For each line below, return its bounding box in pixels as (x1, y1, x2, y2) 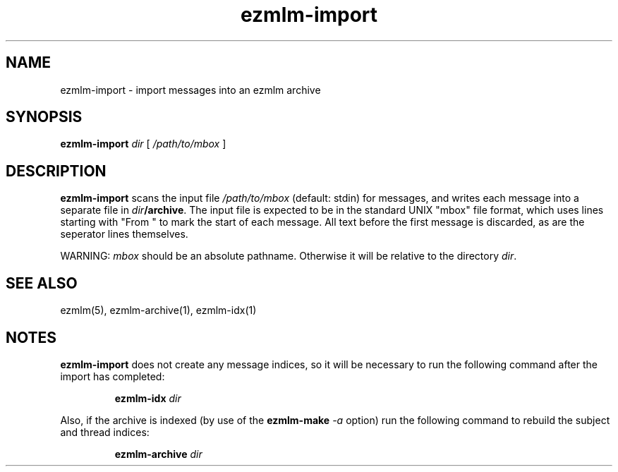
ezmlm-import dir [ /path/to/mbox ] (60, 138, 226, 150)
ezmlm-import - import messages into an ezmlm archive (60, 83, 321, 96)
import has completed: (60, 370, 165, 382)
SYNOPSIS (6, 108, 83, 126)
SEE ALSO (6, 274, 78, 292)
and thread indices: (60, 425, 150, 438)
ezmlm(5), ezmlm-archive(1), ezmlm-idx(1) (60, 304, 257, 317)
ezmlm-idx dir (114, 392, 181, 404)
